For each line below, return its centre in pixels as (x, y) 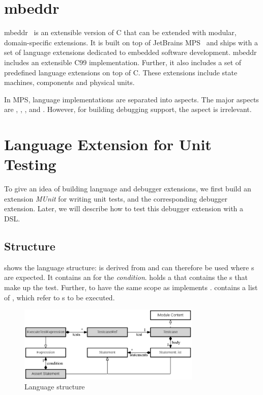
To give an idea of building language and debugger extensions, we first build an (128, 189)
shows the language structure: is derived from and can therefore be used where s (129, 267)
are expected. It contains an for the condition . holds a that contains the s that (126, 277)
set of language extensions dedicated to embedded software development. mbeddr (130, 52)
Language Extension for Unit (108, 144)
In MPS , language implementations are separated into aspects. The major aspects (131, 99)
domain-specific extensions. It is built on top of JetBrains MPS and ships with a (131, 42)
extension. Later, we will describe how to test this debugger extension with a (124, 208)
